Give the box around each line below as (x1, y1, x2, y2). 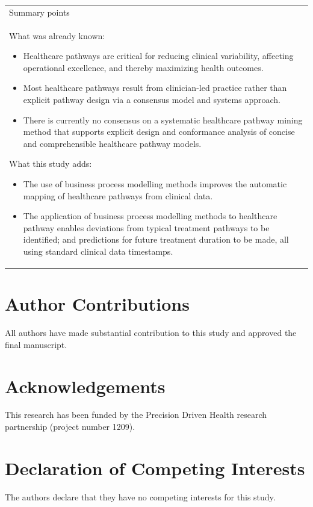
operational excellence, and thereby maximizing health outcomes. (23, 61, 264, 73)
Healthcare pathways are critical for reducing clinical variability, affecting (23, 49, 294, 62)
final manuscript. (5, 338, 67, 350)
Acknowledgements (5, 373, 166, 398)
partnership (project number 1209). (5, 420, 135, 433)
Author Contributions (5, 291, 190, 316)
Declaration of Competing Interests (5, 455, 305, 480)
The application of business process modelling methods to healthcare (23, 210, 277, 222)
